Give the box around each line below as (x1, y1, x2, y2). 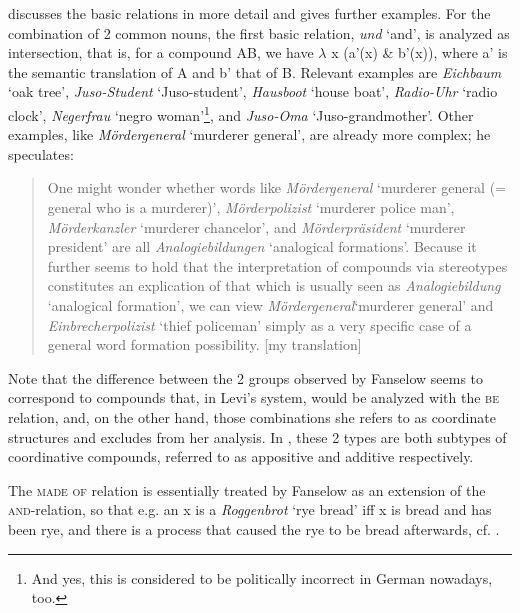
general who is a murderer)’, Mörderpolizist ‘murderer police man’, (47, 197, 455, 217)
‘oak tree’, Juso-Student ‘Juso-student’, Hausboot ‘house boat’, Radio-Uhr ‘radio (8, 81, 498, 102)
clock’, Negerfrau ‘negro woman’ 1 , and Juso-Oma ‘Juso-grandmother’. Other (8, 101, 474, 125)
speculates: (8, 143, 74, 164)
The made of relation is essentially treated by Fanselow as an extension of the (8, 479, 486, 500)
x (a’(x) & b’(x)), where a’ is (331, 42, 508, 63)
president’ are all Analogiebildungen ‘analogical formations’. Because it (47, 236, 477, 257)
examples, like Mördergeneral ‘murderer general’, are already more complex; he (8, 124, 491, 145)
